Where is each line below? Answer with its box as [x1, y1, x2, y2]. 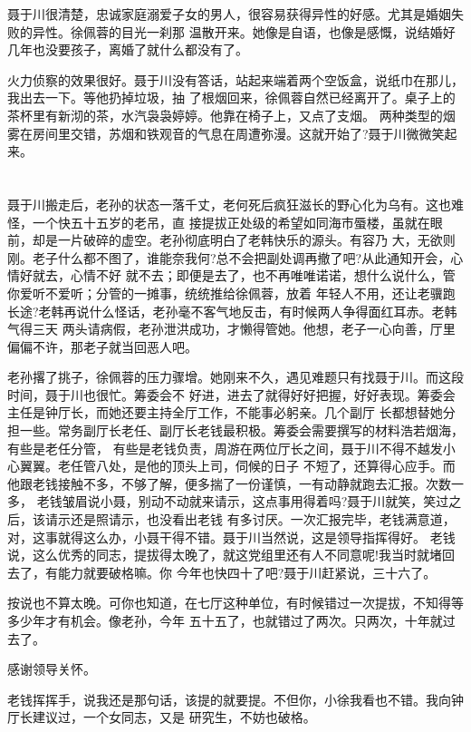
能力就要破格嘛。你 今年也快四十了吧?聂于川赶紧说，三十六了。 [57, 562, 437, 581]
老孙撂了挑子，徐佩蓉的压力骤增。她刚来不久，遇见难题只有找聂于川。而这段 [7, 367, 464, 386]
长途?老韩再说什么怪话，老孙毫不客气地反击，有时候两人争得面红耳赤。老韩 [7, 301, 457, 320]
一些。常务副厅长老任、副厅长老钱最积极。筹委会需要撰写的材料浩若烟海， [19, 421, 464, 440]
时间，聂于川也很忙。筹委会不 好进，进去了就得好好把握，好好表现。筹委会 [7, 385, 456, 404]
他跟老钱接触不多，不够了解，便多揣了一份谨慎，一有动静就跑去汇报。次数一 [7, 473, 464, 493]
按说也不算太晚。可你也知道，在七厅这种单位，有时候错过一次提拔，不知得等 [7, 593, 464, 612]
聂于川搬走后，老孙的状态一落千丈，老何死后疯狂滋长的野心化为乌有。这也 [7, 194, 451, 213]
